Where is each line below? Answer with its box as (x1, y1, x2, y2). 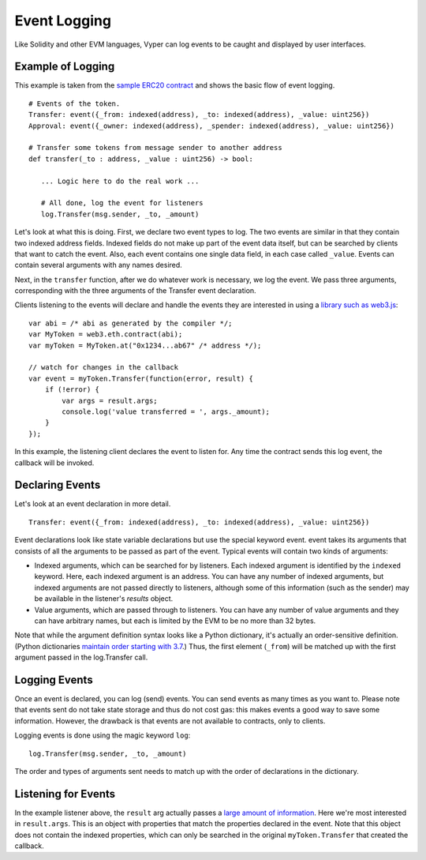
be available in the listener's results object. (34, 594, 174, 603)
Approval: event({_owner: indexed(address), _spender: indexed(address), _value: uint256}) (28, 121, 394, 130)
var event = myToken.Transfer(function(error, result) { (28, 374, 254, 383)
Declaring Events (14, 479, 101, 492)
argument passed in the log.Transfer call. (14, 652, 148, 663)
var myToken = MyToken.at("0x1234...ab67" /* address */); (28, 340, 262, 350)
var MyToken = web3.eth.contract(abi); (28, 330, 183, 339)
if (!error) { (44, 385, 100, 394)
